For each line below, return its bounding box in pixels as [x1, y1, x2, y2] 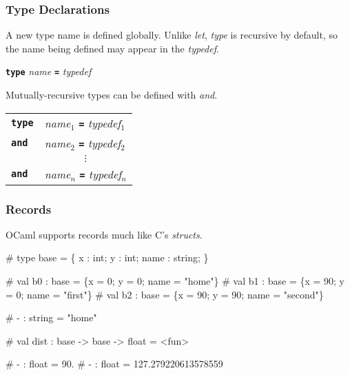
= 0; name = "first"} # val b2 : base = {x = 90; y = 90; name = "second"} [6, 287, 324, 301]
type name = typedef [6, 64, 92, 79]
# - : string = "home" [6, 310, 97, 325]
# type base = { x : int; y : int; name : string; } [6, 250, 209, 265]
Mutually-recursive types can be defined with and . [6, 88, 218, 102]
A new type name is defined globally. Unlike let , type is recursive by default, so [6, 28, 338, 42]
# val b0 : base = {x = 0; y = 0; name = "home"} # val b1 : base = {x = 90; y [6, 274, 344, 288]
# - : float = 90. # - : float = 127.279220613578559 [6, 356, 223, 371]
